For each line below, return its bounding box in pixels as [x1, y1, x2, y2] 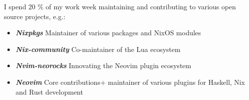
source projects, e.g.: [4, 11, 65, 21]
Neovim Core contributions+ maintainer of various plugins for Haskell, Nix [15, 76, 245, 87]
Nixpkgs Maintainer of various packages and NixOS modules [15, 27, 201, 38]
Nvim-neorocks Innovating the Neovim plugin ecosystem [15, 60, 191, 71]
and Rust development [15, 86, 83, 97]
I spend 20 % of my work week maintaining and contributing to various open [4, 1, 236, 11]
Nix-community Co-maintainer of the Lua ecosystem [15, 44, 181, 54]
